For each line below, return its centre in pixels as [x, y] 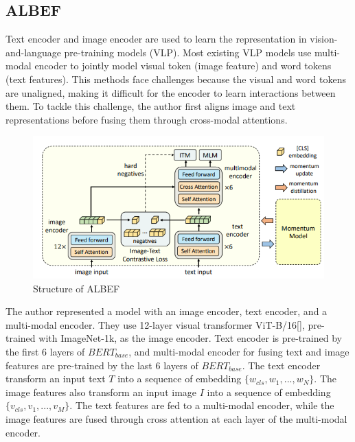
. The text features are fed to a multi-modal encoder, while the [202, 405]
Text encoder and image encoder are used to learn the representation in [156, 39]
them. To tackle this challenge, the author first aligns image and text [151, 106]
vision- [324, 39]
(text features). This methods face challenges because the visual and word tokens [176, 79]
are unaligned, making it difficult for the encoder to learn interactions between [171, 92]
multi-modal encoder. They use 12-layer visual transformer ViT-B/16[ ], [155, 324]
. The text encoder [281, 365]
